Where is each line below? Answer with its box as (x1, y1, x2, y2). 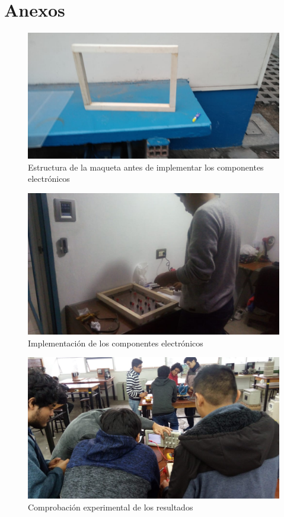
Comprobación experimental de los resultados (28, 500, 193, 513)
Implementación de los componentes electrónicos (28, 336, 203, 349)
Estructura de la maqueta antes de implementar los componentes (28, 160, 264, 173)
